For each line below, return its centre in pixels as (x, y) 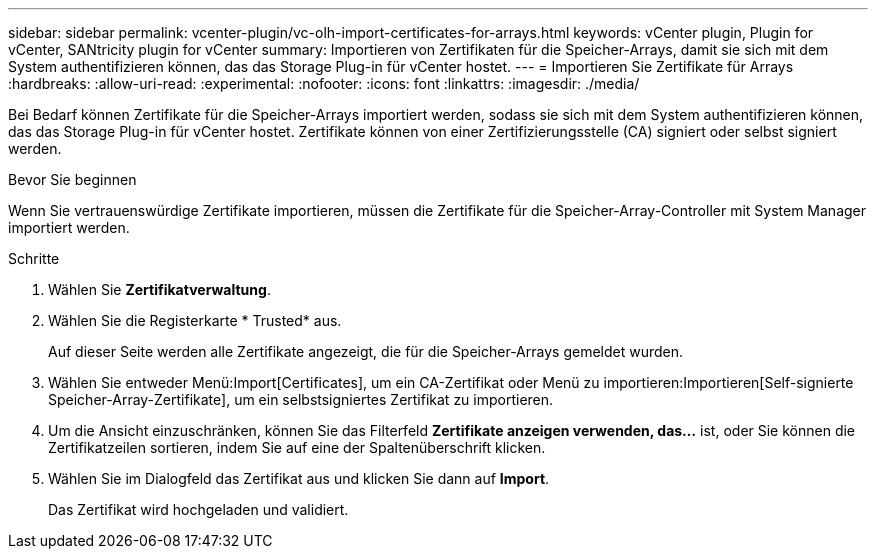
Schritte (34, 258)
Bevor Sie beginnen (72, 179)
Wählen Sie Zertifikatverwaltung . (159, 289)
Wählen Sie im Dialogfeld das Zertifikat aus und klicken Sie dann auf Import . (299, 478)
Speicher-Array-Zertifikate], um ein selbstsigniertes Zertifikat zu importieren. (301, 399)
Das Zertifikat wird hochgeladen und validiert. (198, 509)
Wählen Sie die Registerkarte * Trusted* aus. (195, 320)
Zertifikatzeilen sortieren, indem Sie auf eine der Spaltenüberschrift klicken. (297, 447)
